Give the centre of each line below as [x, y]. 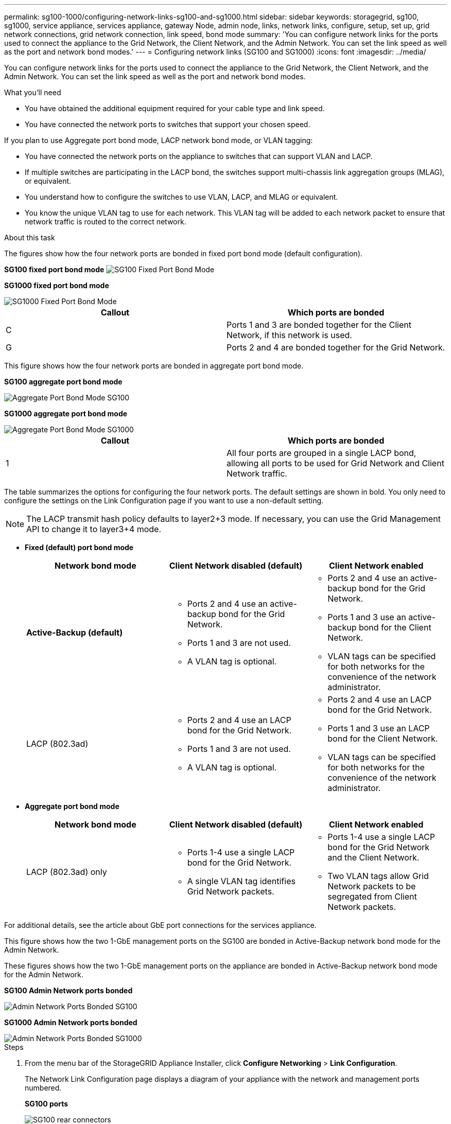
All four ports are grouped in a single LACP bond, [322, 453]
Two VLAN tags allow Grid [378, 876]
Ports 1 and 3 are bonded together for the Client [319, 325]
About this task [30, 238]
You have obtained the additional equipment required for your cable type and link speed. [175, 108]
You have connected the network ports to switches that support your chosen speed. [168, 124]
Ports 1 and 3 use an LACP [379, 728]
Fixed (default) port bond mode [79, 547]
